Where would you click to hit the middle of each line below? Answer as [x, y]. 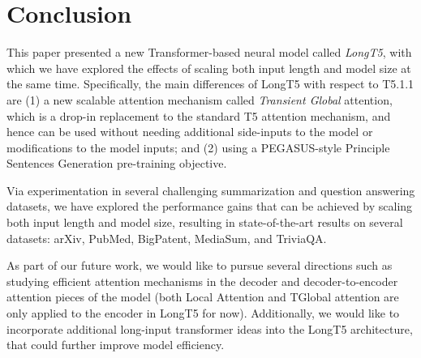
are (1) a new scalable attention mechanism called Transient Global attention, [200, 99]
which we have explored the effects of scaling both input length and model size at [209, 68]
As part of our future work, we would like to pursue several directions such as [200, 265]
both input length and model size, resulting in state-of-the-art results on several [205, 222]
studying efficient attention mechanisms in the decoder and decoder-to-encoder [202, 281]
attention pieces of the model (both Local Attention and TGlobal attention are [203, 297]
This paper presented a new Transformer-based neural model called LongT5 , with [209, 52]
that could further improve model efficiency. [116, 345]
